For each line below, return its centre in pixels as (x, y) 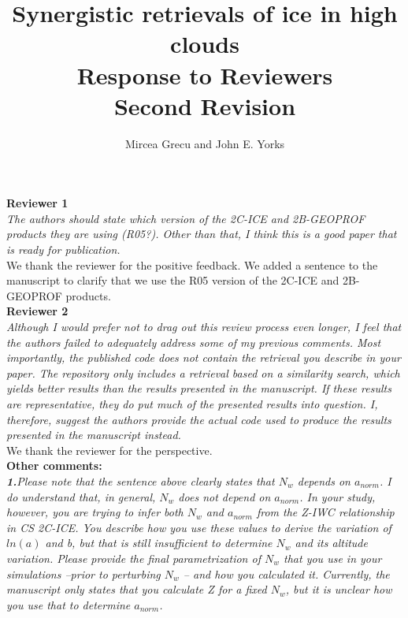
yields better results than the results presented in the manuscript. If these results (199, 388)
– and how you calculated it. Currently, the (286, 573)
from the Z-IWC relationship (325, 512)
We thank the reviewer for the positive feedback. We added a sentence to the (192, 264)
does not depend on (224, 496)
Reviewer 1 (37, 203)
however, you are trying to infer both (95, 512)
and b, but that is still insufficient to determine (159, 543)
